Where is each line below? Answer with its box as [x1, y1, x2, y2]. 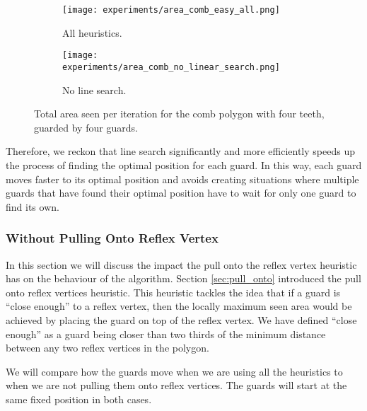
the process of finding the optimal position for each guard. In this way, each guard [6, 157, 362, 172]
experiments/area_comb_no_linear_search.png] [62, 62, 280, 72]
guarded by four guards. [34, 120, 138, 134]
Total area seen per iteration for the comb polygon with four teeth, [34, 106, 325, 121]
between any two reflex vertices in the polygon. [6, 340, 209, 355]
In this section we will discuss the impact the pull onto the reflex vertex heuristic [6, 257, 357, 272]
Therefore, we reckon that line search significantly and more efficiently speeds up [6, 144, 355, 158]
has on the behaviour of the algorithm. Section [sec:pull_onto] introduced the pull [6, 271, 361, 286]
